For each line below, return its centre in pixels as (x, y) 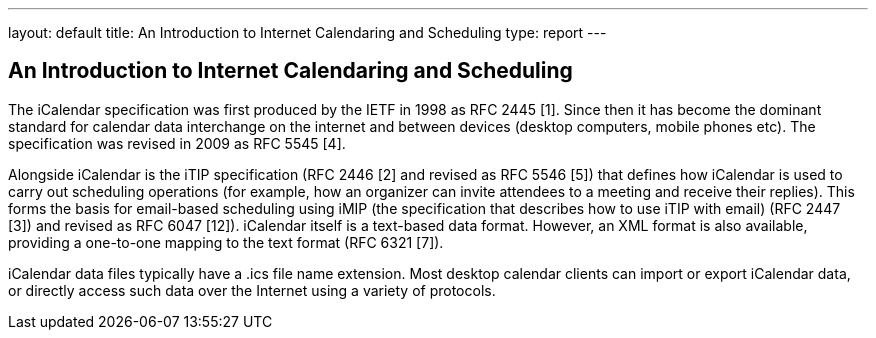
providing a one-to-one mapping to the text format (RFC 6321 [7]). (226, 242)
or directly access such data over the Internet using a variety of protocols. (252, 290)
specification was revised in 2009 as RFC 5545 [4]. (177, 143)
